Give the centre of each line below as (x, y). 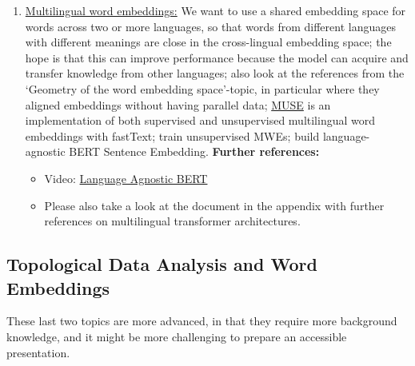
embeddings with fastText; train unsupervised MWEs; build (172, 135)
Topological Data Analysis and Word (162, 264)
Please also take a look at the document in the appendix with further (214, 205)
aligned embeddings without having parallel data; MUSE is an (178, 104)
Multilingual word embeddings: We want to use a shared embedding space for (215, 10)
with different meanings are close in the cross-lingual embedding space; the (208, 42)
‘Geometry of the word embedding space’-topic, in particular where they (202, 88)
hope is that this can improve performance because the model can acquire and (217, 57)
